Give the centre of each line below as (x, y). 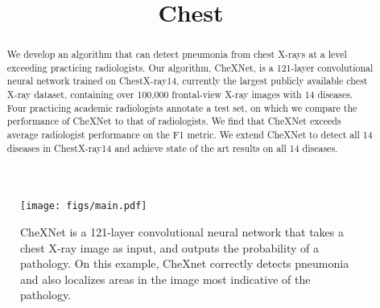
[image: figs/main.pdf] (84, 206)
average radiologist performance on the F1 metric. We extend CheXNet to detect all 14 (190, 135)
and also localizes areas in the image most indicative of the (165, 279)
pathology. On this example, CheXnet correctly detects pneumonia (185, 263)
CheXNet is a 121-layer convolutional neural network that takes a (182, 232)
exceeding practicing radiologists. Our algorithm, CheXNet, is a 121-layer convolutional (190, 67)
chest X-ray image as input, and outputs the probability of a (169, 247)
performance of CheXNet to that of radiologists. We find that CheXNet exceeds (174, 121)
